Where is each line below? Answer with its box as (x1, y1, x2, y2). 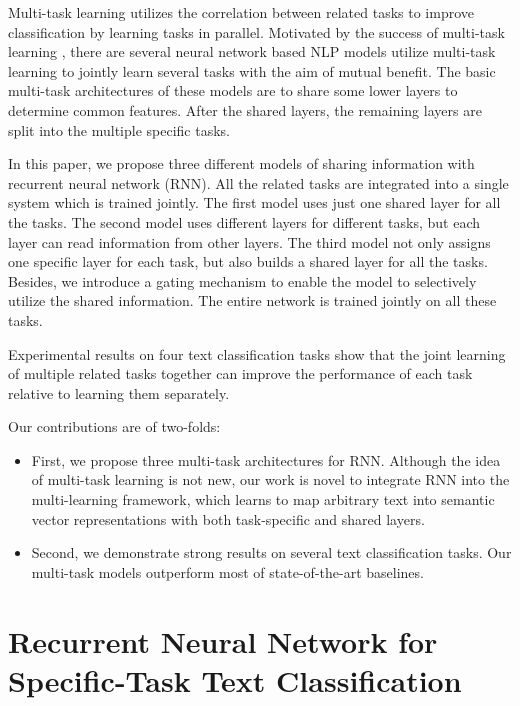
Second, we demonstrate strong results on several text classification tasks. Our (31, 542, 512, 563)
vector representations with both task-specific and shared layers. (31, 508, 425, 529)
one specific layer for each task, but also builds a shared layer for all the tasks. (8, 251, 488, 272)
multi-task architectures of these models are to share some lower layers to (8, 80, 458, 101)
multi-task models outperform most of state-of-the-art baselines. (31, 561, 424, 582)
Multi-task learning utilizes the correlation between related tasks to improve (8, 2, 474, 22)
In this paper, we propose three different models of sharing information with (8, 153, 475, 174)
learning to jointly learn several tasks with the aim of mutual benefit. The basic (8, 60, 496, 81)
